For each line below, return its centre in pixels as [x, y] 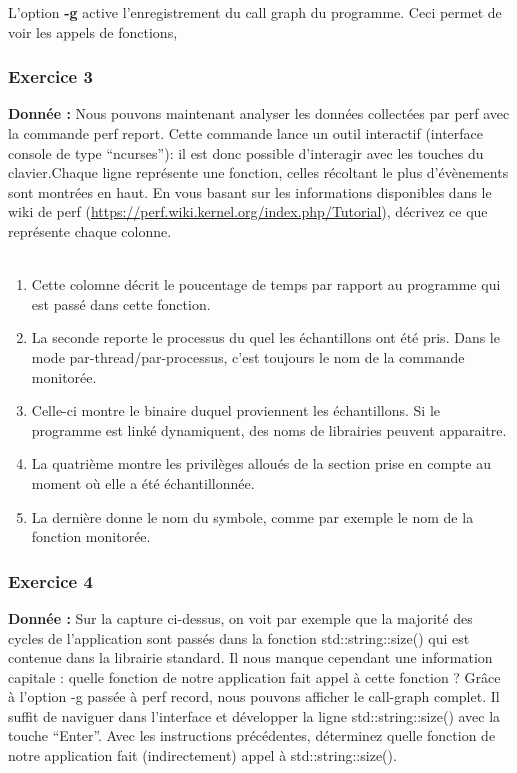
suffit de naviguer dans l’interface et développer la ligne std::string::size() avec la [254, 715]
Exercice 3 [50, 76]
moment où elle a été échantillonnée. [143, 482]
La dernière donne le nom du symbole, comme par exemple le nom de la [252, 516]
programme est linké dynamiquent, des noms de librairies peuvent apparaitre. [269, 429]
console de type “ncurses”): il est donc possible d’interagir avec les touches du [246, 152]
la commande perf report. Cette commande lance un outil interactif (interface [246, 133]
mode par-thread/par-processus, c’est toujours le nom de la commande [248, 356]
